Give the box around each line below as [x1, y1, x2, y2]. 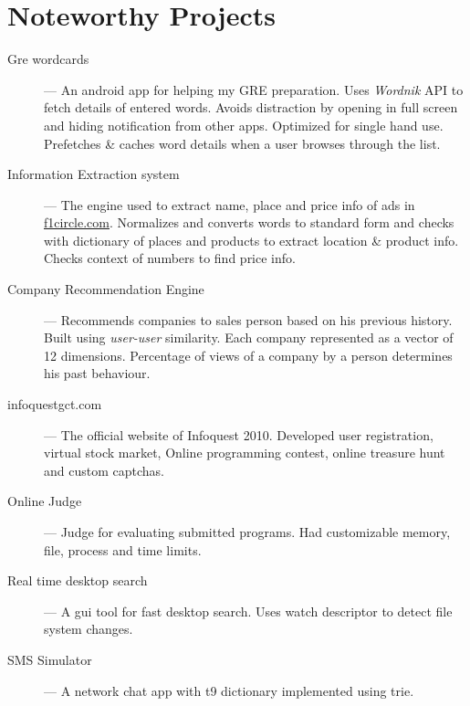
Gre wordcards [7, 49, 89, 68]
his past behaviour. [44, 364, 151, 383]
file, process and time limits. [44, 540, 202, 559]
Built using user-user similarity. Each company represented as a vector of [44, 328, 454, 347]
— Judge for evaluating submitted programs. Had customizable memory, [44, 522, 451, 541]
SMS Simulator [7, 649, 92, 669]
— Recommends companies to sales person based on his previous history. [44, 310, 453, 329]
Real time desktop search [7, 571, 148, 590]
